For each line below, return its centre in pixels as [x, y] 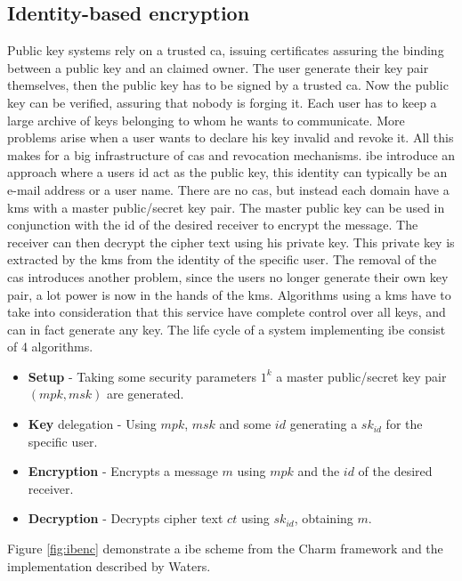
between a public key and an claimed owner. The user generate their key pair [218, 67]
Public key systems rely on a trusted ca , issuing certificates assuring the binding [226, 50]
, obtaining [324, 518]
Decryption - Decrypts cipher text [126, 518]
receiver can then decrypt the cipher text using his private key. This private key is [231, 242]
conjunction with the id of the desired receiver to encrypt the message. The [213, 225]
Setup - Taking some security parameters [142, 376]
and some [245, 424]
